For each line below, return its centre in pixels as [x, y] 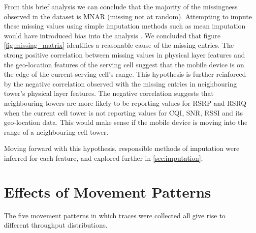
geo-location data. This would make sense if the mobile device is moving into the [126, 122]
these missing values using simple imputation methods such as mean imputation [125, 26]
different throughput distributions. [56, 225]
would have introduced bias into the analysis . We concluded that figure [112, 35]
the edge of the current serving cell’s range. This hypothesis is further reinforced [125, 74]
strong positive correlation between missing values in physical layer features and [125, 54]
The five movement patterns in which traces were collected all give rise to [115, 215]
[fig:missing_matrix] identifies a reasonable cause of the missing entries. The [119, 45]
